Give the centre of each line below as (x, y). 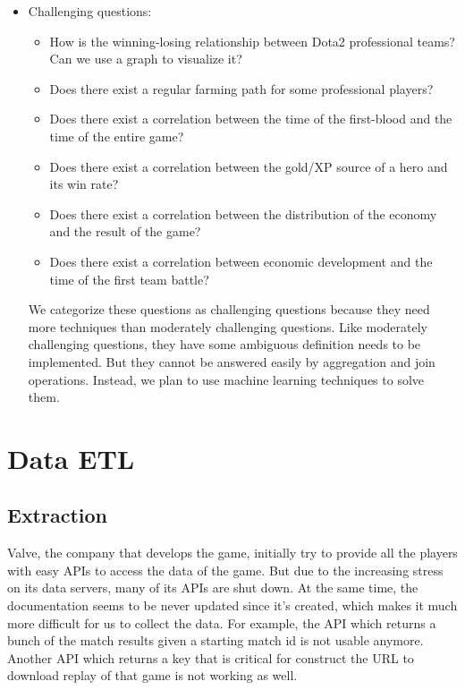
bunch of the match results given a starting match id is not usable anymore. (216, 640)
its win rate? (84, 184)
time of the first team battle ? (129, 279)
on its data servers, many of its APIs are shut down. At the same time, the (213, 588)
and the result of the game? (125, 231)
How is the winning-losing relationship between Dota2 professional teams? (252, 41)
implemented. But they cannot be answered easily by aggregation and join (232, 361)
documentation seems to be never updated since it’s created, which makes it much (232, 605)
